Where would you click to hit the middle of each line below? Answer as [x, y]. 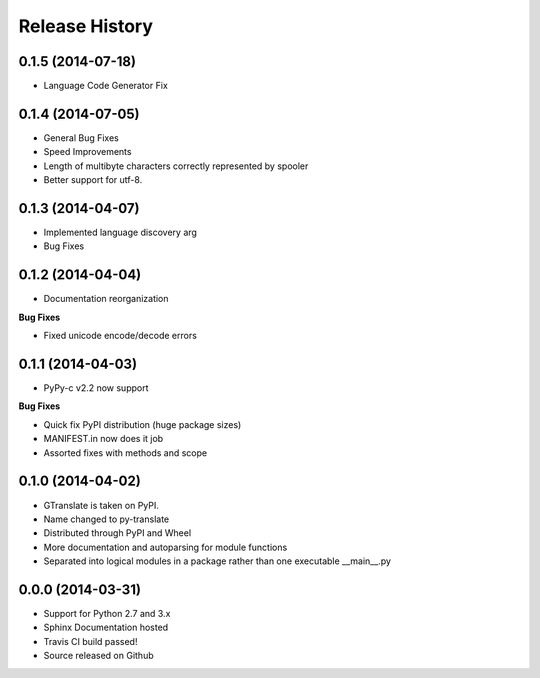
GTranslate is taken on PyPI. [101, 505]
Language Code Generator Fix [106, 86]
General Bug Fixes [81, 137]
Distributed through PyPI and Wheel [117, 533]
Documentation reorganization [106, 299]
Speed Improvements [87, 152]
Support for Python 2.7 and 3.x [107, 613]
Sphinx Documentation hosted [106, 627]
